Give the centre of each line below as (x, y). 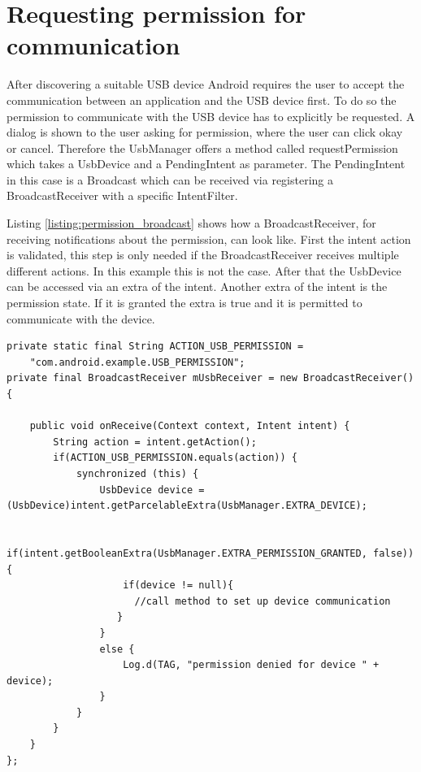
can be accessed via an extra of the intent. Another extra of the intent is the (197, 286)
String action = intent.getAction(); (155, 442)
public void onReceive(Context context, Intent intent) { (190, 426)
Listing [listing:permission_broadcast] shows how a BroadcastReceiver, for (191, 223)
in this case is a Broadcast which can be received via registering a (170, 179)
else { (117, 649)
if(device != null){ (178, 586)
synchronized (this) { (137, 473)
